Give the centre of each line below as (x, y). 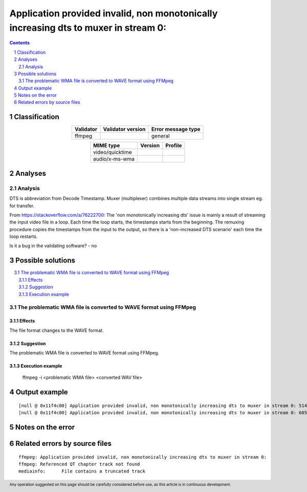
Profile (174, 146)
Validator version (124, 129)
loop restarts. (24, 237)
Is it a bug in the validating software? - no (53, 246)
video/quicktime (113, 152)
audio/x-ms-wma (114, 159)
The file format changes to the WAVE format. (57, 330)
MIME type (106, 146)
